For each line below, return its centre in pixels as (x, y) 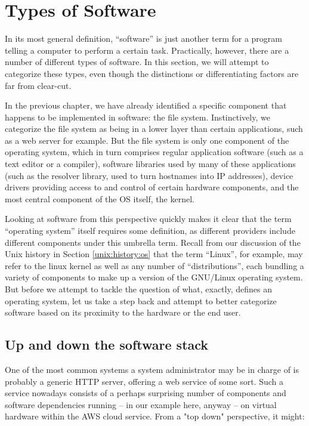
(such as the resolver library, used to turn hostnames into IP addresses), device (149, 175)
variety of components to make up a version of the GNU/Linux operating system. (154, 277)
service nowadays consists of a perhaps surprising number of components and (146, 393)
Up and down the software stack (107, 345)
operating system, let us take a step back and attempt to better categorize (141, 300)
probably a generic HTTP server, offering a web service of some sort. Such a (144, 381)
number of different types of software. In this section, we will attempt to (137, 62)
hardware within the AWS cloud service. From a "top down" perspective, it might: (155, 416)
